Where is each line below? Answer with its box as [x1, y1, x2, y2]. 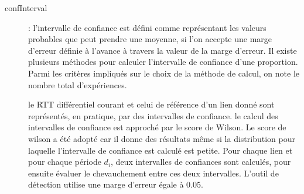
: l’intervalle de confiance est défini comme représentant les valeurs [28, 21, 267, 33]
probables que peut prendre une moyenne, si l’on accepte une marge [28, 33, 272, 45]
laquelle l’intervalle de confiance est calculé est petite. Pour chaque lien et [28, 144, 293, 156]
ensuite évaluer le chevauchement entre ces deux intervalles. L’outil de [28, 167, 279, 179]
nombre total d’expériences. [28, 78, 127, 91]
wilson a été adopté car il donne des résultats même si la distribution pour [28, 132, 295, 144]
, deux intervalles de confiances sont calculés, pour [111, 155, 291, 168]
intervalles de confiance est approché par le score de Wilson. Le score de [28, 121, 286, 133]
